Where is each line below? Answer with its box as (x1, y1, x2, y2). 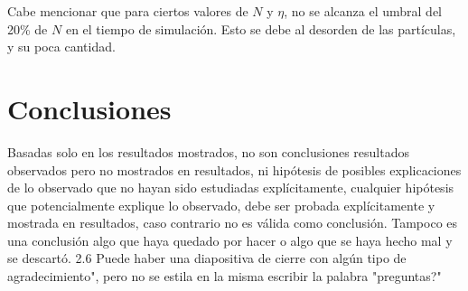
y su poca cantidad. (7, 37, 116, 56)
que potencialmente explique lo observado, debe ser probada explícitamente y (7, 195, 435, 214)
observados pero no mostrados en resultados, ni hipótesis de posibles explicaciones (7, 160, 462, 179)
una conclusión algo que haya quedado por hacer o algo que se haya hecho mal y (7, 230, 453, 249)
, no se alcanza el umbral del (284, 2, 442, 20)
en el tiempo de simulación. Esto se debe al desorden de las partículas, (65, 19, 456, 38)
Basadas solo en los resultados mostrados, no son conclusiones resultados (7, 142, 409, 161)
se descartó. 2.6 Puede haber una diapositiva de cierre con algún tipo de (7, 249, 407, 268)
